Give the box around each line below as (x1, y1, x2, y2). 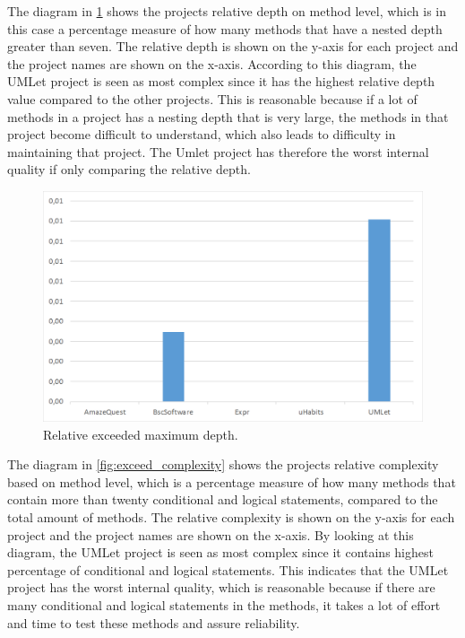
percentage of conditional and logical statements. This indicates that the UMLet (7, 560, 449, 579)
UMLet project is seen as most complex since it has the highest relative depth (7, 72, 435, 91)
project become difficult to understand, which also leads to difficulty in (7, 125, 396, 144)
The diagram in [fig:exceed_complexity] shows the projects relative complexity (7, 455, 439, 474)
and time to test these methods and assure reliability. (7, 613, 300, 632)
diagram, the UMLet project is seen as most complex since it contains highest (7, 543, 434, 562)
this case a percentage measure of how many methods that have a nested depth (7, 19, 443, 38)
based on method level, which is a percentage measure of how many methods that (7, 472, 456, 491)
